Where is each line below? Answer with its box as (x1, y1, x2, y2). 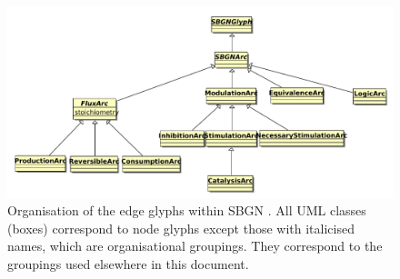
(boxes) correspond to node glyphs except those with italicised (7, 218, 355, 237)
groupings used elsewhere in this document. (7, 254, 249, 273)
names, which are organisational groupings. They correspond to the (7, 236, 383, 255)
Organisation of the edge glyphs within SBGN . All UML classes (7, 201, 366, 220)
